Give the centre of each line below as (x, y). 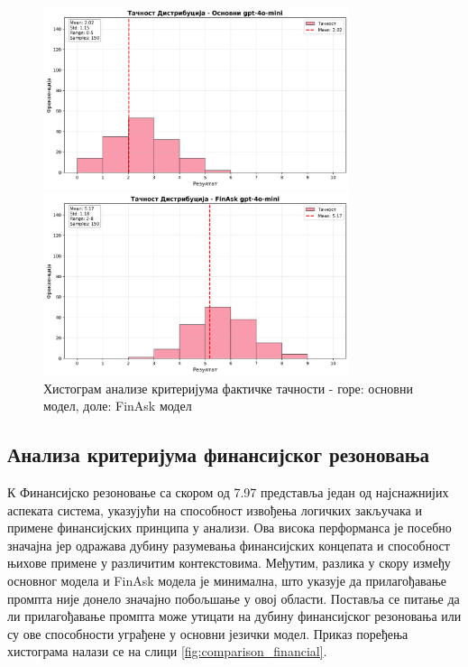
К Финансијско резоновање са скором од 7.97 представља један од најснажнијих (228, 492)
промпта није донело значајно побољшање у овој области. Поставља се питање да (234, 598)
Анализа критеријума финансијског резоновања (218, 454)
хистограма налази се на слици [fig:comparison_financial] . (167, 651)
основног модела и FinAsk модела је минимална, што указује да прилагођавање (227, 580)
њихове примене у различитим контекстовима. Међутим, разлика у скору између (229, 563)
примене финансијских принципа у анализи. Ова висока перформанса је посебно (229, 528)
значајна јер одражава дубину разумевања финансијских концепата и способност (229, 545)
